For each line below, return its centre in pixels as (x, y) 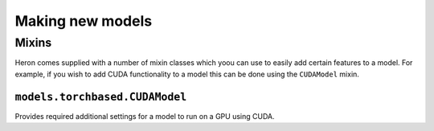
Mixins (33, 43)
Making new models (84, 21)
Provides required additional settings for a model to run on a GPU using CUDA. (145, 116)
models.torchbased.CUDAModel (101, 97)
